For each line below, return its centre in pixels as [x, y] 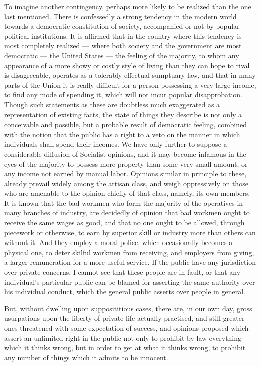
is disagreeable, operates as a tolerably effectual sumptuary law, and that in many [130, 75]
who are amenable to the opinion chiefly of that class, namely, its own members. [127, 193]
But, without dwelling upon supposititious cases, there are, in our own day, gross [128, 308]
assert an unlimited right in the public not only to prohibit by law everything [123, 338]
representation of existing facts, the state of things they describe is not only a [123, 114]
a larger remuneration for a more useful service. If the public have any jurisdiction [130, 262]
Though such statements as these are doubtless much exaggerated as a [112, 104]
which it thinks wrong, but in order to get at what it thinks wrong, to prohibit [125, 348]
